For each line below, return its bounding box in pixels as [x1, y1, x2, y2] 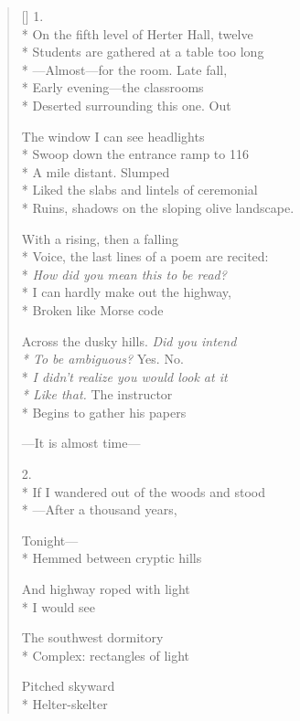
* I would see [21, 597, 95, 616]
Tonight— [21, 530, 79, 549]
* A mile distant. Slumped [21, 162, 170, 181]
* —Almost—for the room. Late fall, [21, 59, 228, 79]
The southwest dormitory [21, 628, 164, 647]
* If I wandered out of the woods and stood [21, 482, 265, 501]
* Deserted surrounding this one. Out [21, 95, 231, 114]
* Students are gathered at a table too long [21, 42, 264, 61]
